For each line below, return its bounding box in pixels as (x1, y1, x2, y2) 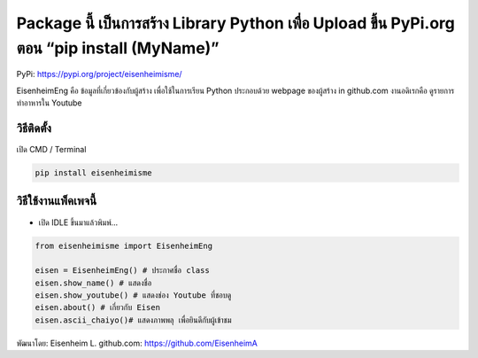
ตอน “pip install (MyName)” (16, 38, 220, 58)
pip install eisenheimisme (35, 168, 152, 178)
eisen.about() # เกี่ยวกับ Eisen (35, 302, 161, 313)
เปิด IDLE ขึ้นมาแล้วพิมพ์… (38, 217, 119, 228)
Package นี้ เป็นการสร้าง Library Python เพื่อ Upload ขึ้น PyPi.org (16, 13, 456, 33)
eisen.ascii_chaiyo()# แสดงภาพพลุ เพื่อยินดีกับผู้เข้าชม (35, 315, 232, 325)
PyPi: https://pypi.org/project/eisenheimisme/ (16, 69, 182, 80)
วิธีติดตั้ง (16, 121, 52, 136)
